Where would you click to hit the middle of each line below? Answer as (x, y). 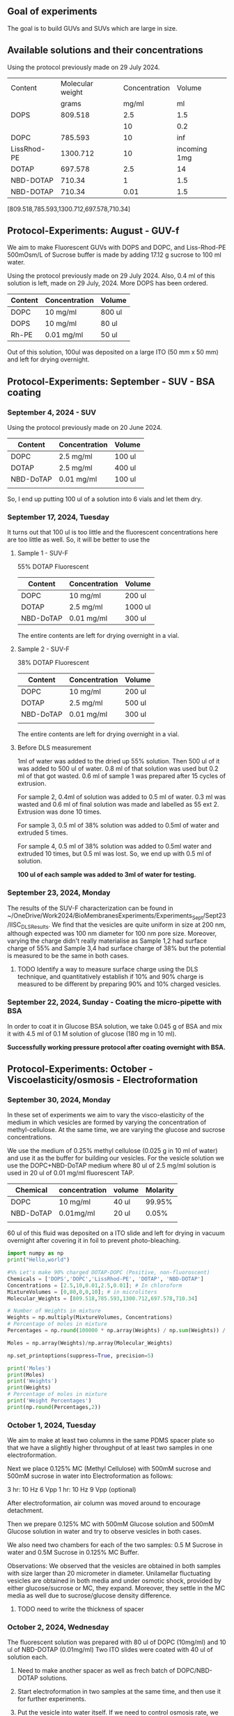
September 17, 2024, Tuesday (58, 517)
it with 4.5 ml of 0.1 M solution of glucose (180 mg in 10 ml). (92, 1034)
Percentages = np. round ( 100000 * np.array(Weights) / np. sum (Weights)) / (117, 1331)
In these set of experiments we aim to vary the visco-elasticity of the (106, 1115)
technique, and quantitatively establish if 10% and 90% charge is (110, 977)
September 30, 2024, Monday (59, 1100)
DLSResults (34, 927)
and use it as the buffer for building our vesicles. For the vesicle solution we (116, 1158)
